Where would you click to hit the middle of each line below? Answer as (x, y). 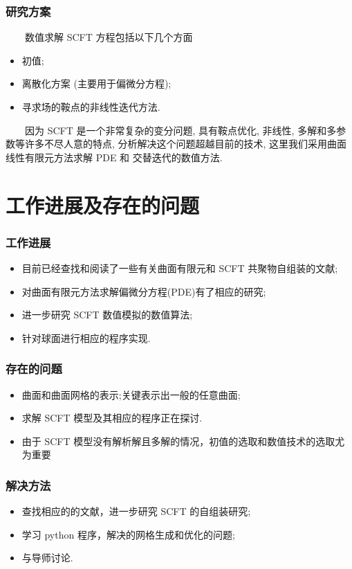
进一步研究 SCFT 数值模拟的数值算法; (107, 315)
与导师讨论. (47, 558)
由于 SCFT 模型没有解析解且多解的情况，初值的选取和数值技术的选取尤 (183, 441)
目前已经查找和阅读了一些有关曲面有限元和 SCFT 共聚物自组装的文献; (180, 268)
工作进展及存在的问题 (103, 205)
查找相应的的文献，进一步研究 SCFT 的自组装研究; (136, 511)
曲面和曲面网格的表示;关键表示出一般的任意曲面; (131, 394)
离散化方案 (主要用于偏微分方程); (96, 83)
